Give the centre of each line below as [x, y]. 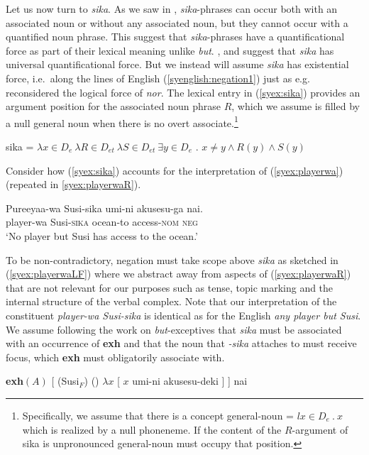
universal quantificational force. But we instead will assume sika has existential [177, 64]
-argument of [320, 429]
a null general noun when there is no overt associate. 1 [122, 121]
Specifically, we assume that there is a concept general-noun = [158, 415]
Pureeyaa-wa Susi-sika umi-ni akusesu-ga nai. [104, 208]
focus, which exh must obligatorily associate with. [115, 357]
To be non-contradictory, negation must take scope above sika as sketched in [172, 259]
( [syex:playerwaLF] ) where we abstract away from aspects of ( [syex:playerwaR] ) [178, 274]
